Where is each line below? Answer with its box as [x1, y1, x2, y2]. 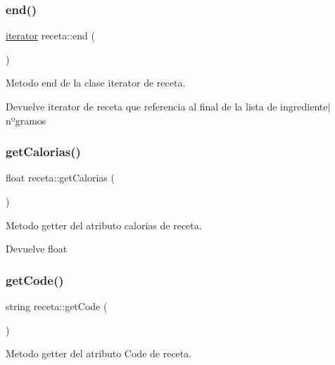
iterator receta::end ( [6, 28, 95, 43]
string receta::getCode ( [6, 299, 108, 313]
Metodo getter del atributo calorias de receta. [6, 217, 202, 232]
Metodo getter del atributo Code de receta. [6, 346, 192, 361]
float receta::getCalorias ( [6, 170, 115, 185]
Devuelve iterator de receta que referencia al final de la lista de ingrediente [6, 99, 328, 113]
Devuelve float [6, 241, 68, 256]
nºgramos [6, 113, 46, 127]
